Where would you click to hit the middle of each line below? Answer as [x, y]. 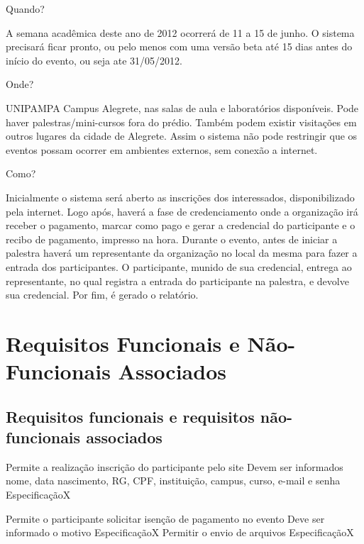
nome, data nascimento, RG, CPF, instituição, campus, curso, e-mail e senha [173, 481]
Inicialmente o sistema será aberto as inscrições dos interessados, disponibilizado [180, 197]
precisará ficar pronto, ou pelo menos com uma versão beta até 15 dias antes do [179, 46]
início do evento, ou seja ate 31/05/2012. [94, 60]
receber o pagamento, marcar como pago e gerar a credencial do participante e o [181, 225]
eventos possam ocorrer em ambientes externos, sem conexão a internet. [162, 149]
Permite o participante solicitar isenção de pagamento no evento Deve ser [165, 518]
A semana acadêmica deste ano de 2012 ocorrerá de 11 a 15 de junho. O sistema [180, 32]
